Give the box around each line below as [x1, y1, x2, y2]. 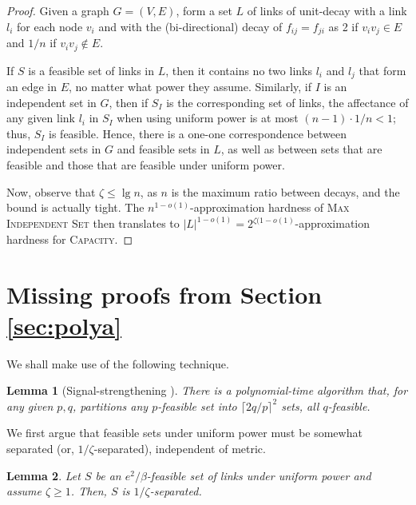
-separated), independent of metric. [93, 440, 266, 457]
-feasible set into [157, 397, 237, 414]
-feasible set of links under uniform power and [146, 467, 371, 483]
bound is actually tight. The [6, 199, 145, 216]
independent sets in [6, 141, 101, 157]
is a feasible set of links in [28, 62, 155, 78]
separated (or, [6, 440, 74, 457]
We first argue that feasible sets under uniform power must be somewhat [6, 424, 363, 441]
